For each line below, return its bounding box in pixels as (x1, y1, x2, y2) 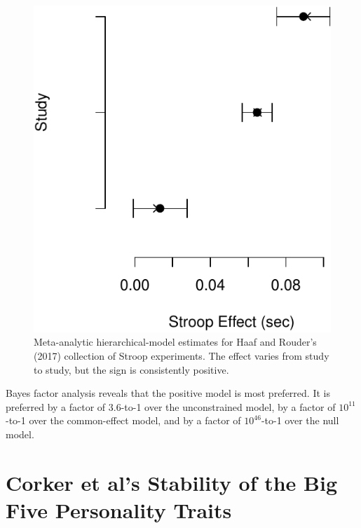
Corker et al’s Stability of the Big (6, 468, 338, 496)
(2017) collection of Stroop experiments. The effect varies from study (34, 348, 329, 363)
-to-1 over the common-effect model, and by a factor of (6, 413, 241, 428)
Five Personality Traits (6, 496, 232, 524)
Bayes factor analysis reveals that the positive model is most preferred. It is (6, 386, 330, 400)
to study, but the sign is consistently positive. (34, 362, 229, 377)
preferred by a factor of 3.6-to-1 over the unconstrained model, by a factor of (6, 399, 336, 414)
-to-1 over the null (261, 413, 339, 428)
